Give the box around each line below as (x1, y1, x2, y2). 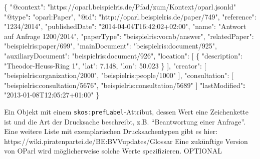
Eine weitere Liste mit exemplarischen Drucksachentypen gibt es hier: (4, 126, 218, 136)
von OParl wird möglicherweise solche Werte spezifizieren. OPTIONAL (4, 145, 222, 156)
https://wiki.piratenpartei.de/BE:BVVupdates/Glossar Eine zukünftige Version (4, 135, 248, 146)
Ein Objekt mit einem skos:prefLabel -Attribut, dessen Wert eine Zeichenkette (4, 106, 248, 116)
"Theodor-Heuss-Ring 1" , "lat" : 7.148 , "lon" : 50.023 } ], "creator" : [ (4, 60, 206, 70)
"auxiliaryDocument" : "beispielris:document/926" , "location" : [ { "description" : (4, 50, 243, 60)
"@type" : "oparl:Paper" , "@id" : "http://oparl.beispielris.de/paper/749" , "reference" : (4, 11, 256, 21)
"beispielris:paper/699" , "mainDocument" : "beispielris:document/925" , (4, 40, 217, 51)
